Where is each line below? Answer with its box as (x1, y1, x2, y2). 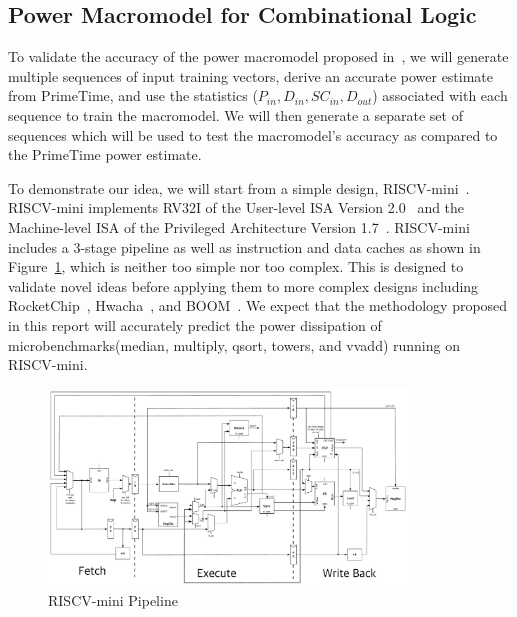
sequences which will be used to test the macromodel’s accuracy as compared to (8, 124, 498, 145)
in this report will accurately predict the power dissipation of (8, 314, 382, 335)
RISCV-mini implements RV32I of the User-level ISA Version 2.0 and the (8, 197, 465, 218)
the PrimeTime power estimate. (8, 144, 202, 165)
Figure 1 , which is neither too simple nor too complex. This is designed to (8, 256, 464, 277)
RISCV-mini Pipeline (48, 589, 178, 610)
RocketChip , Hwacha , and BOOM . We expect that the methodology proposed (8, 295, 508, 316)
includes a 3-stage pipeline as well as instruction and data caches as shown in (8, 236, 481, 257)
